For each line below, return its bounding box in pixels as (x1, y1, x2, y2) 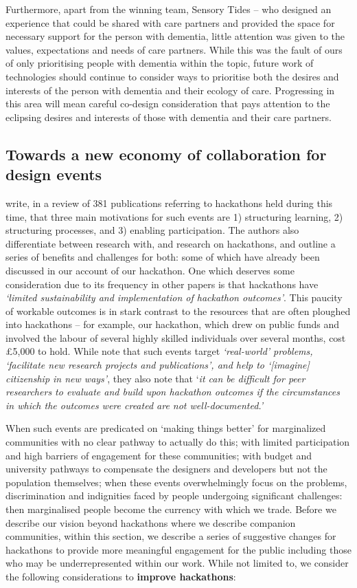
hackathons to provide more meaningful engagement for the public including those (5, 542, 352, 556)
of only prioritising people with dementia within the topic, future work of (5, 56, 314, 70)
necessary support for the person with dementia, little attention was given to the (5, 29, 345, 43)
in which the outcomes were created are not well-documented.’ (5, 398, 264, 412)
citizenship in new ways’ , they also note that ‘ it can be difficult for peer (5, 371, 306, 385)
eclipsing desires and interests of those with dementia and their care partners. (5, 109, 332, 124)
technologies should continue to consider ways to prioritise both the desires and (5, 69, 339, 83)
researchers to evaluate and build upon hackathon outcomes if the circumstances (5, 384, 341, 399)
